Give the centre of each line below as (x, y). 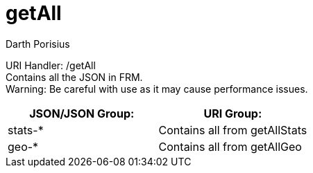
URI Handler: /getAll (51, 65)
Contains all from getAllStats (233, 130)
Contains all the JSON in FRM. (74, 77)
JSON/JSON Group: (82, 113)
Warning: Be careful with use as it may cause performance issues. (157, 89)
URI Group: (233, 113)
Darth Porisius (38, 44)
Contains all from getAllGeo (230, 146)
